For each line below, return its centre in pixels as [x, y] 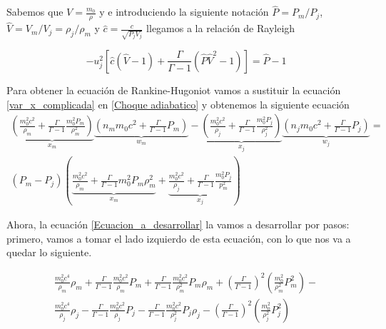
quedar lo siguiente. [49, 252]
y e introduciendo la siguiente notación [184, 12]
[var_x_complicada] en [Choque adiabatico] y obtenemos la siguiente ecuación [178, 104]
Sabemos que [35, 12]
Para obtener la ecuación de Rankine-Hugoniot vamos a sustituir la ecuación [174, 90]
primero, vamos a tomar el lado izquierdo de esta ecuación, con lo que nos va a [179, 238]
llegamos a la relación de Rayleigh [221, 28]
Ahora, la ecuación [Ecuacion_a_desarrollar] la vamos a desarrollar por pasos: [178, 224]
